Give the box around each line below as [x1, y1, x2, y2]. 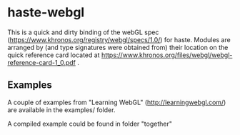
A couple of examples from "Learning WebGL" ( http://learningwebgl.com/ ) [7, 98, 226, 106]
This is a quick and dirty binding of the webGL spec [7, 28, 159, 36]
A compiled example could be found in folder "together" [7, 119, 173, 128]
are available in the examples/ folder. [7, 105, 116, 114]
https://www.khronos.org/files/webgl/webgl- [101, 51, 233, 59]
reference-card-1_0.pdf [7, 58, 76, 66]
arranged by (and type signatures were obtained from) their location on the [7, 43, 229, 51]
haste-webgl [7, 4, 85, 21]
